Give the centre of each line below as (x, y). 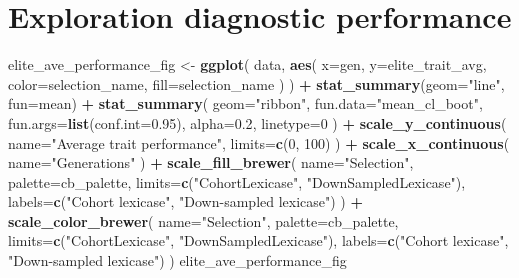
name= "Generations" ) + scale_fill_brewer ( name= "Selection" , (211, 162)
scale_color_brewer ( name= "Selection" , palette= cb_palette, (203, 220)
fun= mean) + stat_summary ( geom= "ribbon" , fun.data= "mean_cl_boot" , (245, 103)
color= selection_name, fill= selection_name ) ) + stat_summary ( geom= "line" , (256, 83)
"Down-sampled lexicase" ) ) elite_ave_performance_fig (177, 260)
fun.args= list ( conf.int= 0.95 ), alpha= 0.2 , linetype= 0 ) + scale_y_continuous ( (257, 122)
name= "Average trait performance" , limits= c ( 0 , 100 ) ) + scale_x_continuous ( (259, 142)
